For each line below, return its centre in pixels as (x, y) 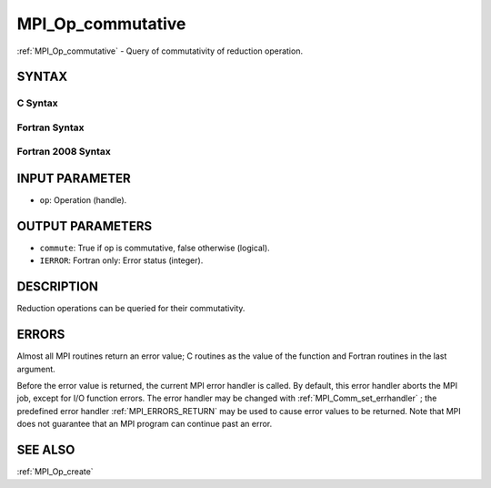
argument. (36, 369)
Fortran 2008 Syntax (64, 152)
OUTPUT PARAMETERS (85, 226)
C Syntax (37, 103)
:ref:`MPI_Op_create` (55, 472)
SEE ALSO (46, 450)
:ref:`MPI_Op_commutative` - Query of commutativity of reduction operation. (160, 51)
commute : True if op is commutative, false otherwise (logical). (155, 248)
